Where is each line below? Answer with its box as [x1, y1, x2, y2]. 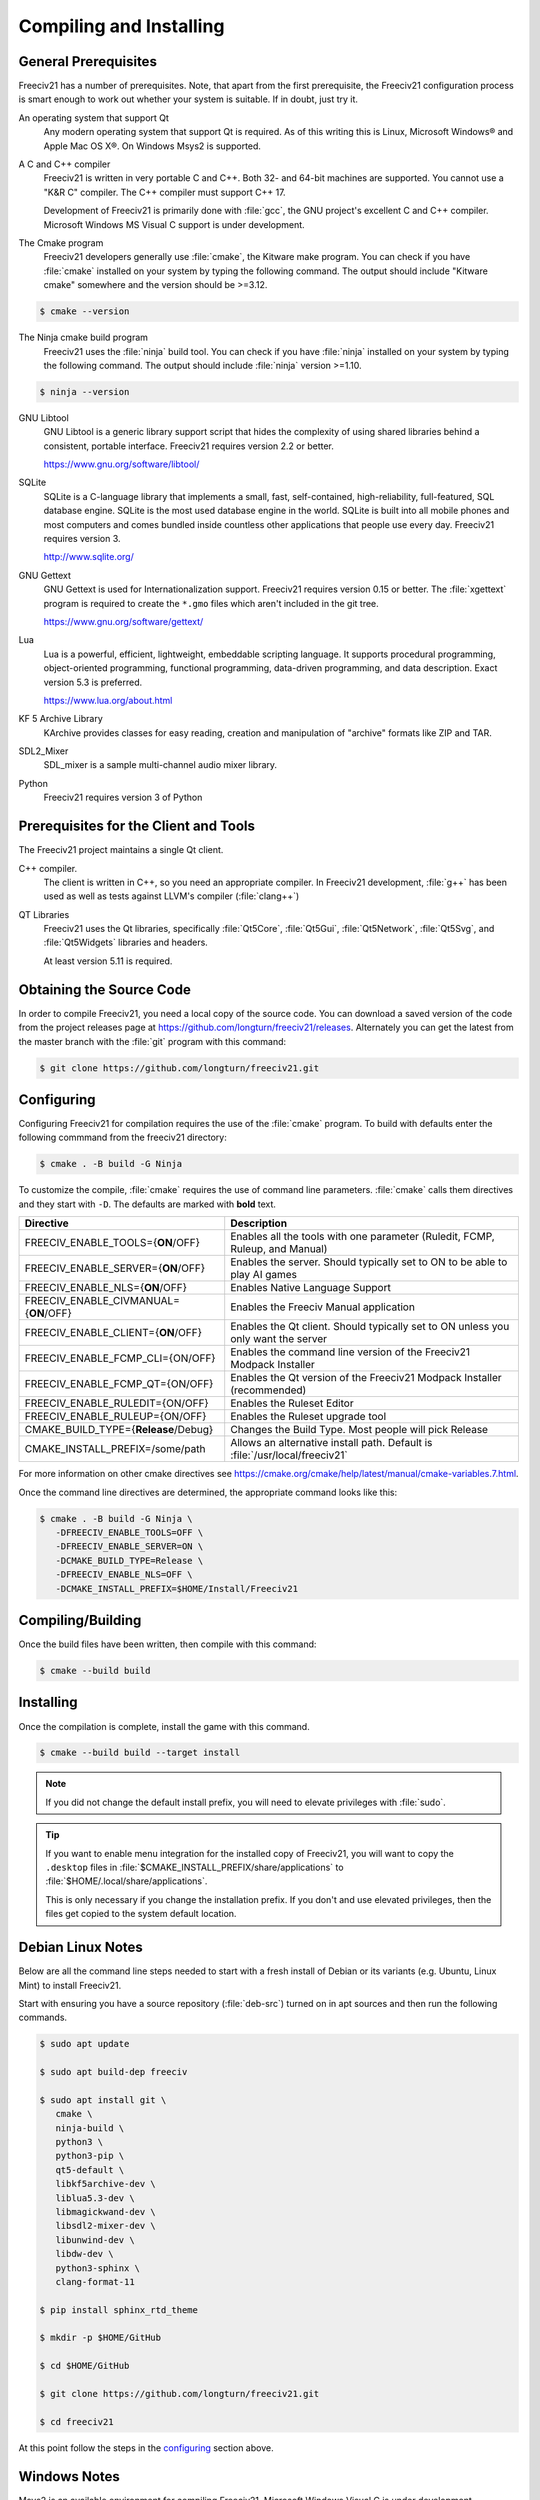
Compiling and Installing [18, 15, 225, 37]
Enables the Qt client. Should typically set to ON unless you [230, 1320, 510, 1334]
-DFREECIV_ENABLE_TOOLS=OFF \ [55, 1526, 204, 1538]
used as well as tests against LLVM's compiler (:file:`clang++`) [43, 890, 300, 902]
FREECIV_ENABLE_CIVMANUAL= [24, 1294, 180, 1308]
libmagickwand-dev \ [55, 2206, 157, 2217]
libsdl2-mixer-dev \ [55, 2220, 157, 2232]
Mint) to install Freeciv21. [18, 1979, 122, 1991]
